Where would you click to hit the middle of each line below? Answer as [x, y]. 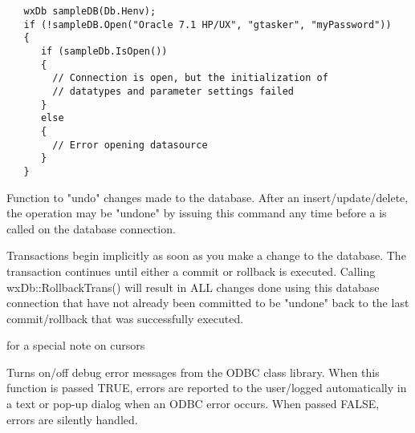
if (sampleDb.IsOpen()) [104, 51]
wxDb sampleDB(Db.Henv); [90, 11]
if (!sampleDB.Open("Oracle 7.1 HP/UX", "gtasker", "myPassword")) [207, 24]
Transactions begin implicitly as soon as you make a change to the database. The [206, 255]
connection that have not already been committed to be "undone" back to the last [208, 303]
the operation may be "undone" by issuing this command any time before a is [197, 213]
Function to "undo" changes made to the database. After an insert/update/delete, [207, 197]
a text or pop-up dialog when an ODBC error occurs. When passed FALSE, [193, 404]
